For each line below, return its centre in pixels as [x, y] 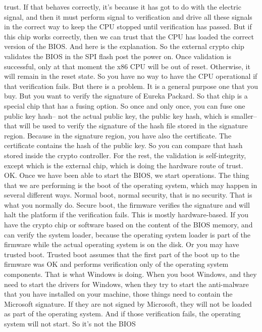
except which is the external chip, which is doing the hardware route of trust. [124, 165]
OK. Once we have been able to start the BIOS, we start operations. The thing [127, 175]
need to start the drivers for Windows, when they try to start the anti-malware [126, 284]
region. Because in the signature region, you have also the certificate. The [118, 135]
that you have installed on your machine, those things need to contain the [118, 294]
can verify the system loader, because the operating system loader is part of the [127, 234]
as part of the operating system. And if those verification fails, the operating [122, 314]
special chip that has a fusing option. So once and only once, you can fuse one [125, 105]
